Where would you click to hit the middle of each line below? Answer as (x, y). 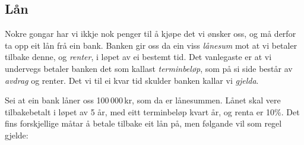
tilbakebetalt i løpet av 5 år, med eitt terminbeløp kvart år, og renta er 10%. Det (152, 111)
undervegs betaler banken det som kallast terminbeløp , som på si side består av (149, 68)
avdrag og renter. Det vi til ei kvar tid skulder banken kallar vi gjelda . (132, 80)
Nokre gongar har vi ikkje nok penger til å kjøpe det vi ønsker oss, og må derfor (151, 34)
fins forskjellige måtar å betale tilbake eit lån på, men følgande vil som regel (143, 123)
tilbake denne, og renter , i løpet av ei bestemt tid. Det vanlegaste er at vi (138, 57)
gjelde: (17, 135)
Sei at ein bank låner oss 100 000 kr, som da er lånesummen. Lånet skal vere (143, 100)
